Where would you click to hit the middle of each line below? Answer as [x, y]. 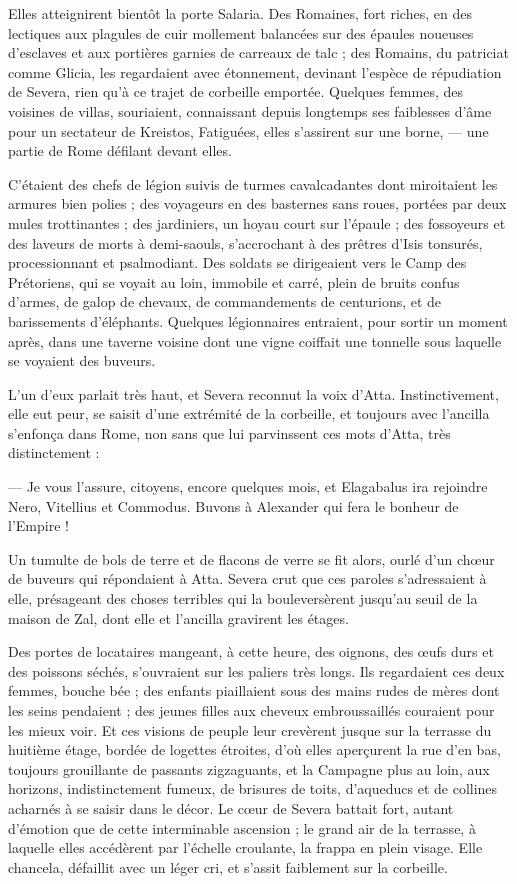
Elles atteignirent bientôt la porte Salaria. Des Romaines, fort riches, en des [240, 13]
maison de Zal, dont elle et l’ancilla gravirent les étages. [178, 617]
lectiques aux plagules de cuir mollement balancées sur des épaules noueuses [241, 32]
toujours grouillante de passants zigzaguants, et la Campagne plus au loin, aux [249, 768]
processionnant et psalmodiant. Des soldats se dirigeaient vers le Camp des [237, 262]
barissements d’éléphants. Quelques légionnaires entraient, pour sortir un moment [258, 320]
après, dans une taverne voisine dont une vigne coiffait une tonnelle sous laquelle [255, 340]
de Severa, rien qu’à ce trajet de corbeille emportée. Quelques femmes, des [235, 91]
